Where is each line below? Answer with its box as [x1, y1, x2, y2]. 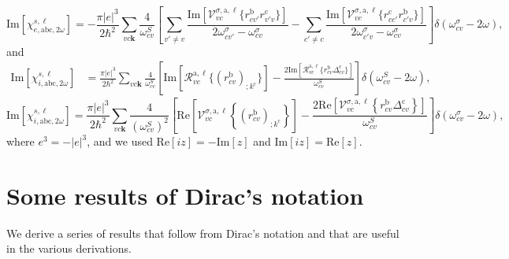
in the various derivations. [6, 240, 132, 257]
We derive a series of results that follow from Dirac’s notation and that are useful [6, 224, 399, 241]
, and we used [87, 133, 153, 150]
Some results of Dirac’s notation [6, 179, 364, 211]
